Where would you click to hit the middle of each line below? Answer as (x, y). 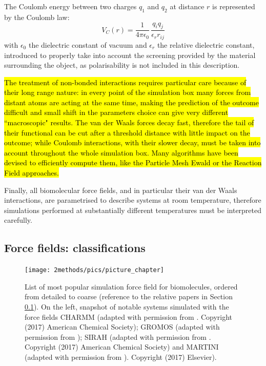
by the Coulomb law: (37, 17)
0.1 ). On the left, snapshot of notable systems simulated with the (127, 307)
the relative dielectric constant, (206, 44)
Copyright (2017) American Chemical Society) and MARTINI (122, 347)
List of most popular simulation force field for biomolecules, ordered (131, 286)
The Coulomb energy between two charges (70, 6)
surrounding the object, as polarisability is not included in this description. (122, 65)
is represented (234, 6)
